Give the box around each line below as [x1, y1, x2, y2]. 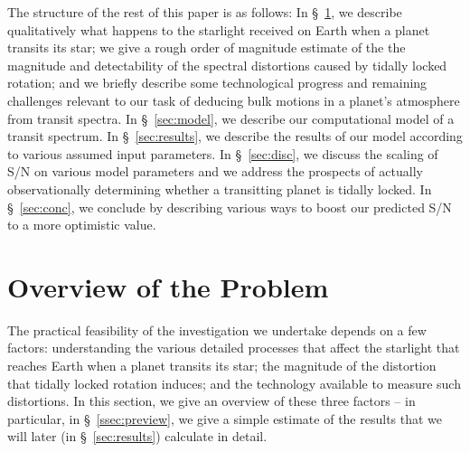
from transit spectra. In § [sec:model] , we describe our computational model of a [7, 108, 455, 127]
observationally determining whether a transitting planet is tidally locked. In [7, 179, 432, 198]
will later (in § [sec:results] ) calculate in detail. [7, 427, 268, 446]
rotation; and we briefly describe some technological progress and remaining [7, 73, 428, 92]
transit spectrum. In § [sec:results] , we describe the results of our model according [7, 127, 463, 146]
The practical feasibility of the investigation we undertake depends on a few [7, 320, 427, 339]
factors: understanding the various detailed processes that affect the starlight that [7, 338, 460, 357]
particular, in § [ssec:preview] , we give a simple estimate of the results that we [7, 409, 443, 428]
